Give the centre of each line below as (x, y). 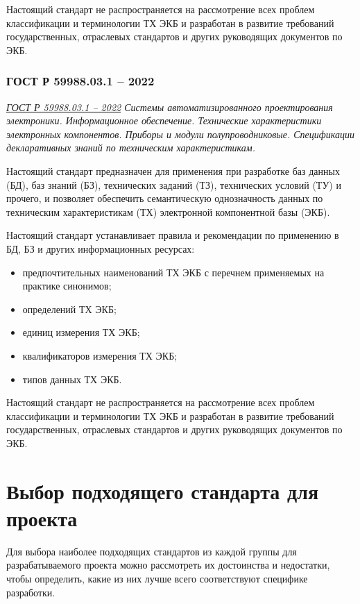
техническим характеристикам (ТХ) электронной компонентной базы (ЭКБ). (168, 211)
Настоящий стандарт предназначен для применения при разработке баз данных (173, 170)
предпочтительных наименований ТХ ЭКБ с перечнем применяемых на (173, 272)
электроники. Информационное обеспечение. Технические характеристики (164, 120)
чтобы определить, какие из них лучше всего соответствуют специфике (157, 578)
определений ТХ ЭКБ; (69, 309)
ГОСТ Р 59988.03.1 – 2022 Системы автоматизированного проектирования (170, 107)
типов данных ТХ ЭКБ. (72, 379)
